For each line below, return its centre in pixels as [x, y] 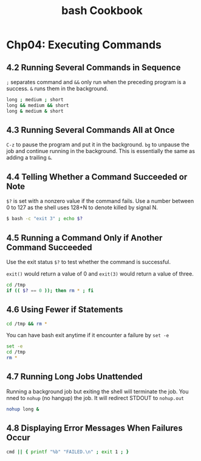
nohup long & [23, 409]
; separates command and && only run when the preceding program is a [96, 82]
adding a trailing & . [29, 158]
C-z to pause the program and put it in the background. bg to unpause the [98, 145]
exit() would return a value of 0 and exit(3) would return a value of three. [100, 273]
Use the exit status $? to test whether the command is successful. [89, 262]
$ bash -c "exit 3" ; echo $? [45, 219]
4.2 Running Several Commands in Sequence [94, 67]
